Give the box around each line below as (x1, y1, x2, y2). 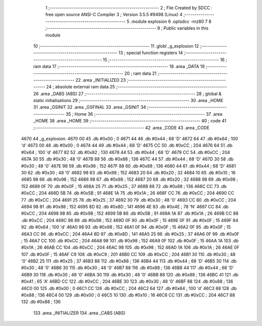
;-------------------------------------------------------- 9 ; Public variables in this (45, 25, 209, 31)
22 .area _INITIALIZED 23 (75, 77, 126, 83)
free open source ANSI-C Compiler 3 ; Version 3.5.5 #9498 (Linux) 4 (45, 12, 183, 17)
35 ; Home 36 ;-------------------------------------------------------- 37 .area (65, 111, 223, 117)
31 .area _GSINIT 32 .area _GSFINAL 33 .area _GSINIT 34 (33, 104, 147, 110)
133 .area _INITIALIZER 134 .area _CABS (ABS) (33, 310, 126, 316)
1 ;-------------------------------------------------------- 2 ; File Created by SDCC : (45, 5, 213, 11)
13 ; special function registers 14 (118, 50, 183, 56)
